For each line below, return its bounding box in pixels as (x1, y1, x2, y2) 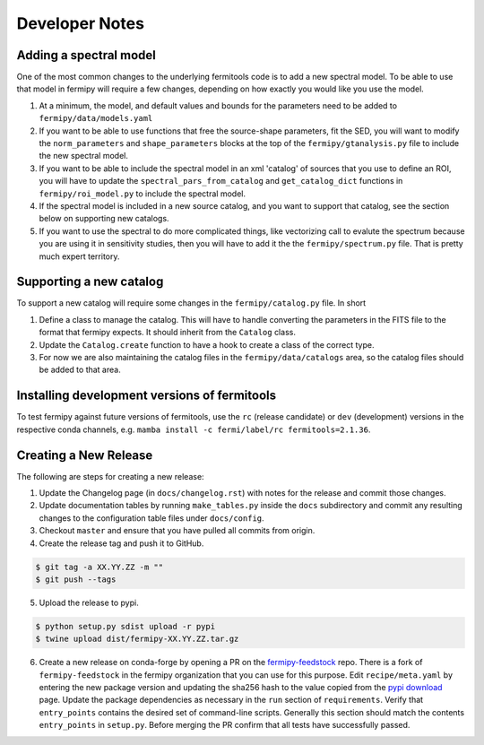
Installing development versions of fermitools (16, 388, 277, 403)
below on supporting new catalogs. (39, 213, 169, 224)
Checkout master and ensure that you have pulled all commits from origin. (39, 525, 315, 536)
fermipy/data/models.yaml (39, 113, 153, 124)
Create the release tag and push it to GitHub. (39, 538, 204, 549)
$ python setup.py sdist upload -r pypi (35, 621, 215, 631)
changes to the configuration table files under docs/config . (39, 512, 264, 524)
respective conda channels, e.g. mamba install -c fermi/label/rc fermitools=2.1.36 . (16, 424, 371, 435)
